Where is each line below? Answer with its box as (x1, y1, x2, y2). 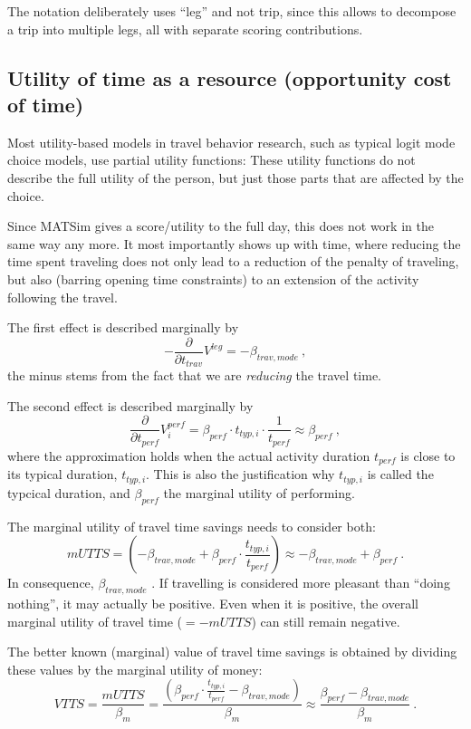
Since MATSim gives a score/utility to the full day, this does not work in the (7, 216, 434, 235)
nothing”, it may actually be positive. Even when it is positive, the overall (7, 594, 418, 613)
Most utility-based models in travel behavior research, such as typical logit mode (7, 132, 456, 151)
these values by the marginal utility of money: (7, 659, 263, 678)
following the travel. (7, 287, 118, 306)
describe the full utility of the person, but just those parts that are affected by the (7, 168, 464, 187)
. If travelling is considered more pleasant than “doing (151, 573, 450, 592)
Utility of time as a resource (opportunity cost (7, 63, 452, 91)
